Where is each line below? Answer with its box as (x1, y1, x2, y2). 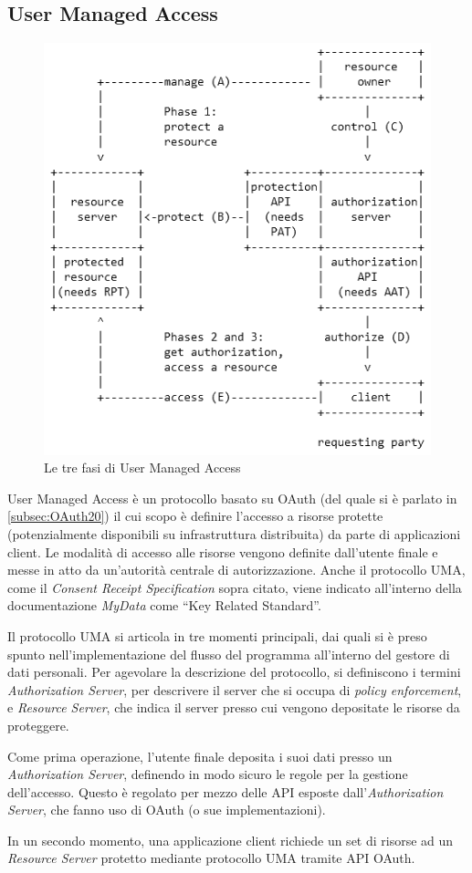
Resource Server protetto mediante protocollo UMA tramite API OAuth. (7, 848, 415, 868)
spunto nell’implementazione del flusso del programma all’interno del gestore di (7, 644, 450, 663)
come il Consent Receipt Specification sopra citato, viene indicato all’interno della (7, 577, 462, 597)
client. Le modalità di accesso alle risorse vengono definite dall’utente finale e (7, 542, 438, 561)
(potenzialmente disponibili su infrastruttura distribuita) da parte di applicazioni (7, 524, 461, 543)
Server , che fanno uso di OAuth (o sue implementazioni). (7, 800, 326, 819)
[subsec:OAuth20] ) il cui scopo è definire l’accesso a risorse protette (7, 506, 383, 525)
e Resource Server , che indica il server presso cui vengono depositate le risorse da (7, 698, 460, 717)
